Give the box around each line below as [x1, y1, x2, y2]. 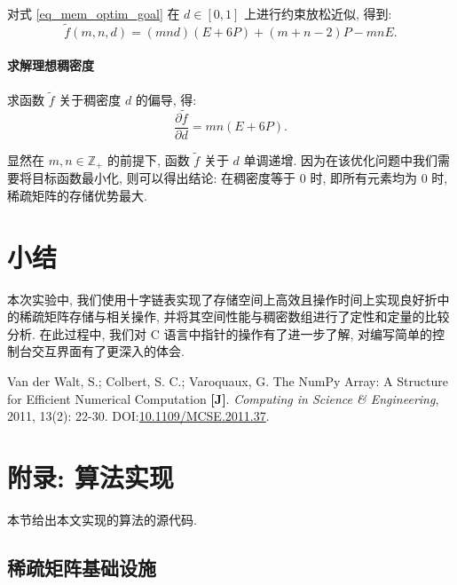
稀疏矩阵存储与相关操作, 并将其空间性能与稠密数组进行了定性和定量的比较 [19, 307, 450, 326]
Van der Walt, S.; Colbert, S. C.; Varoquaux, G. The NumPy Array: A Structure [7, 372, 448, 391]
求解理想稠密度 [7, 56, 94, 75]
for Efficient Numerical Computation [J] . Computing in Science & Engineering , [7, 389, 439, 407]
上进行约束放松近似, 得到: [244, 4, 392, 22]
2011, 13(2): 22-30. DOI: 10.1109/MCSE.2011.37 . [7, 407, 270, 425]
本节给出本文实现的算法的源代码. [7, 510, 197, 528]
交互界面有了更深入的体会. [31, 342, 185, 360]
